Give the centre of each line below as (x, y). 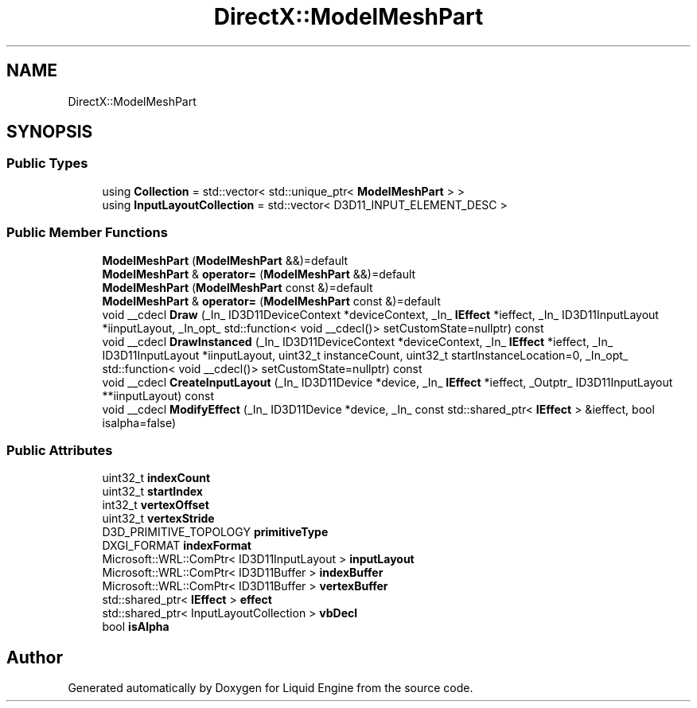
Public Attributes (60, 450)
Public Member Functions (87, 233)
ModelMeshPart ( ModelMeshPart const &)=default (238, 287)
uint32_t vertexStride (158, 519)
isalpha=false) (139, 422)
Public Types (47, 163)
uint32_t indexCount (156, 478)
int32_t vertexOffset (156, 505)
